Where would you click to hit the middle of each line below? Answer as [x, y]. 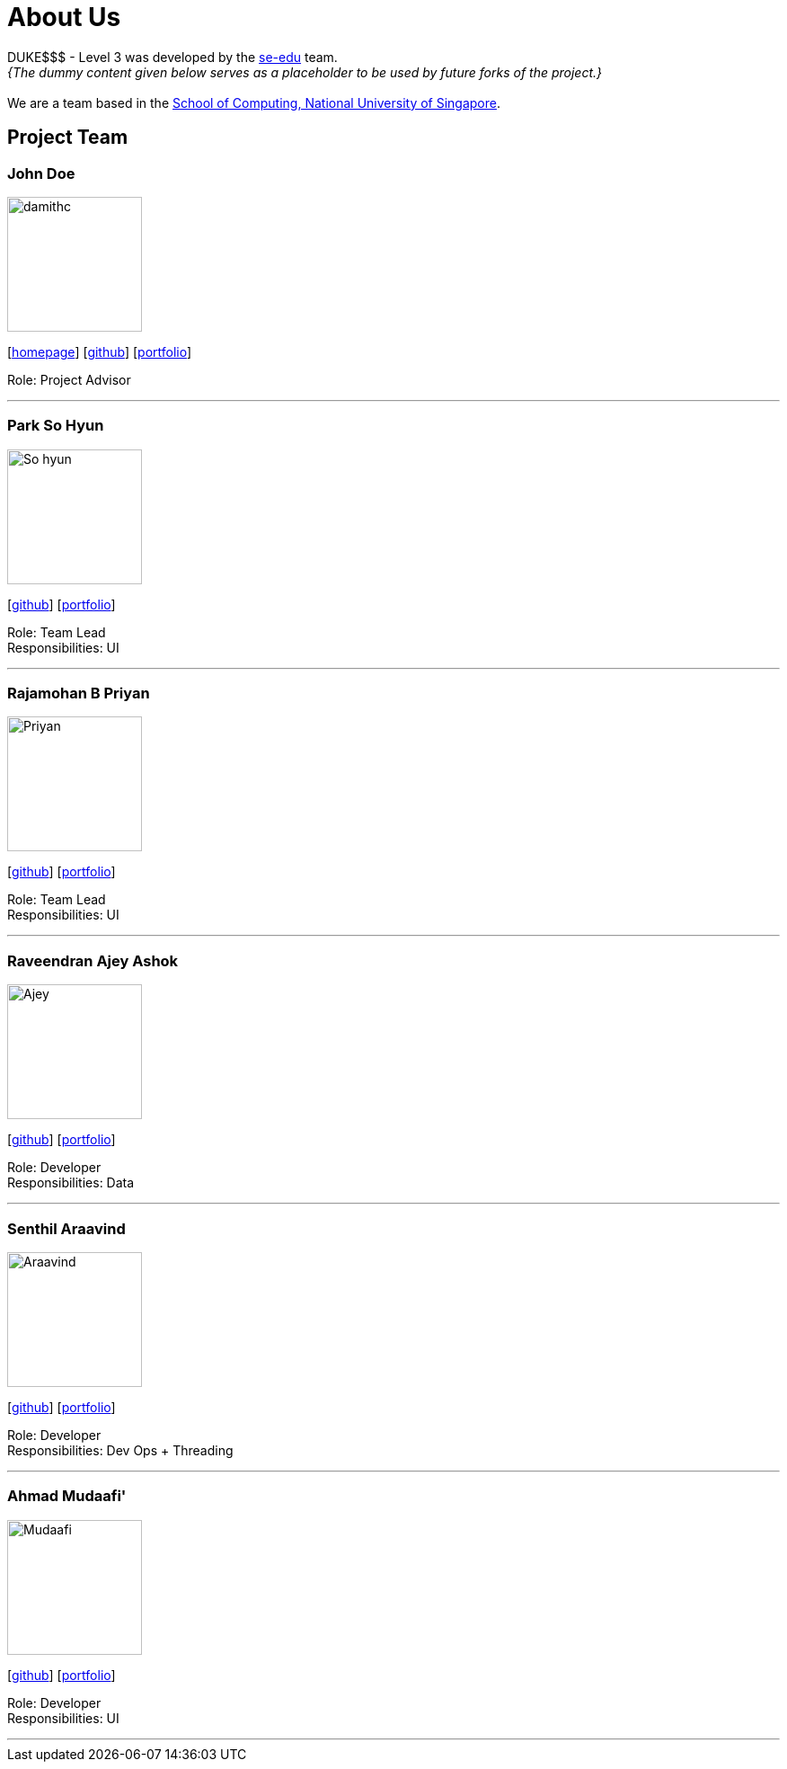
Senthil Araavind [66, 1228]
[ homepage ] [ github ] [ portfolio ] [100, 351]
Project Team [68, 138]
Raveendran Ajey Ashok [93, 960]
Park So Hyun [56, 426]
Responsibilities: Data [71, 1183]
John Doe [41, 173]
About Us [64, 17]
